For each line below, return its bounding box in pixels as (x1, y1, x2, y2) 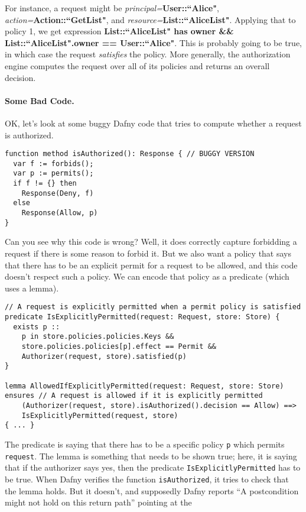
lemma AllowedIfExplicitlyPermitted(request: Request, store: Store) (5, 381, 284, 390)
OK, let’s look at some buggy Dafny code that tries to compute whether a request (5, 116, 302, 129)
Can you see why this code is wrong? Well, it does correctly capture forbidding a (5, 235, 297, 248)
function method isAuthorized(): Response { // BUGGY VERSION (5, 150, 255, 158)
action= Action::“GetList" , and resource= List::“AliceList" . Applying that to (5, 13, 296, 25)
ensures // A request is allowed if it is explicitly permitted (5, 391, 263, 400)
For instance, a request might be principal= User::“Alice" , (5, 2, 219, 14)
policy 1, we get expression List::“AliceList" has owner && (5, 25, 234, 37)
